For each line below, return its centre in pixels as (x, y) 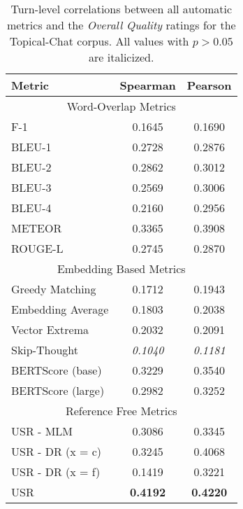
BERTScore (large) (58, 390)
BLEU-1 (31, 147)
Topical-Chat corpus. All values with (99, 41)
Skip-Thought (45, 350)
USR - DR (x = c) (57, 451)
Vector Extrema (50, 329)
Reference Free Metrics (121, 411)
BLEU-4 (31, 208)
